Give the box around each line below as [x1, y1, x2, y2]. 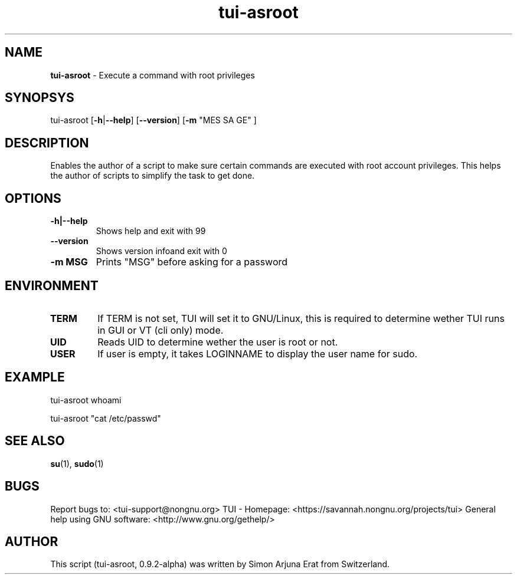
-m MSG [50, 256, 88, 268]
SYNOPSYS [5, 90, 74, 106]
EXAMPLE [5, 370, 65, 385]
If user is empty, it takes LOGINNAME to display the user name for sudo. [97, 347, 418, 360]
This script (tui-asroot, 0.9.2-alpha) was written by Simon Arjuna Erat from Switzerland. [50, 559, 390, 570]
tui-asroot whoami [50, 394, 122, 405]
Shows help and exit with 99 [96, 226, 206, 236]
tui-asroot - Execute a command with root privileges [50, 70, 255, 80]
